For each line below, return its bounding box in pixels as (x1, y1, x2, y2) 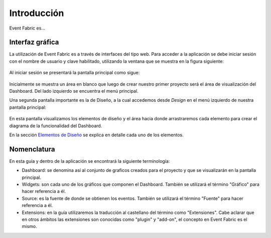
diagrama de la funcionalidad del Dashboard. (9, 123, 102, 129)
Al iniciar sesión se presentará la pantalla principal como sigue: (9, 70, 140, 76)
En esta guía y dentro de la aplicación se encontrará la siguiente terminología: (9, 158, 170, 164)
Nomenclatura (9, 145, 55, 153)
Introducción (9, 8, 64, 19)
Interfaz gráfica (9, 38, 59, 47)
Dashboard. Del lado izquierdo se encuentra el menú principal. (9, 88, 139, 94)
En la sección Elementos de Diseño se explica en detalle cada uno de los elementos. (9, 132, 184, 138)
